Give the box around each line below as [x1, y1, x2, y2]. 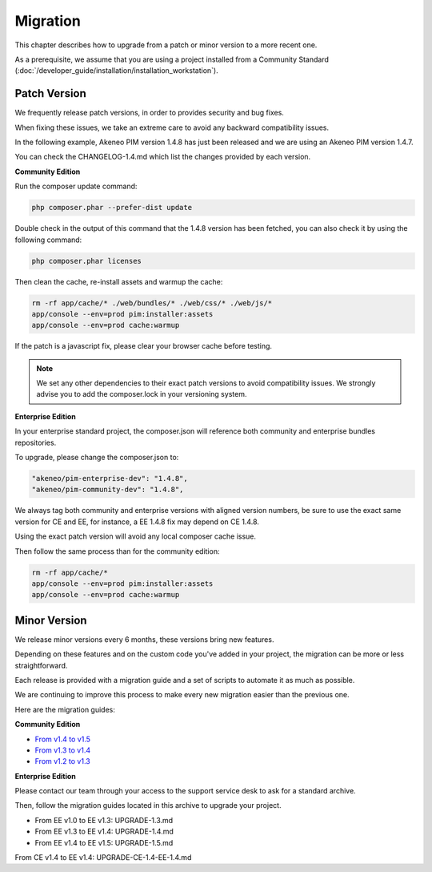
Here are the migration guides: [14, 704, 116, 714]
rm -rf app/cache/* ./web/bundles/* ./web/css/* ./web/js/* [31, 298, 273, 308]
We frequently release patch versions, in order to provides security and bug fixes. [14, 108, 284, 118]
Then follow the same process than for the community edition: [14, 546, 220, 556]
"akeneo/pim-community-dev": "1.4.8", [31, 485, 184, 495]
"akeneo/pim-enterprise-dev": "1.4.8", [31, 474, 188, 482]
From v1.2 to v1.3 [34, 757, 91, 766]
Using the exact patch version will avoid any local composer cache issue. [14, 531, 256, 541]
